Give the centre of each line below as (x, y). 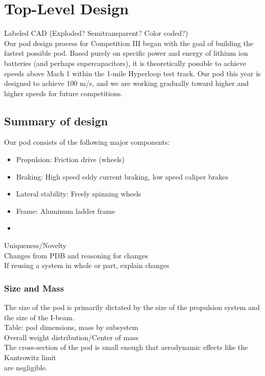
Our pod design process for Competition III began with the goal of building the (129, 43)
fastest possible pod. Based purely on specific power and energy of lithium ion (126, 53)
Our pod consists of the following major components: (87, 142)
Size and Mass (34, 288)
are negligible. (26, 367)
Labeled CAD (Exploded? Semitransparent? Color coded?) (96, 33)
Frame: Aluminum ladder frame (66, 211)
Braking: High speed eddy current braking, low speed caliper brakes (122, 176)
